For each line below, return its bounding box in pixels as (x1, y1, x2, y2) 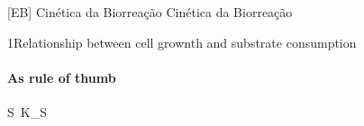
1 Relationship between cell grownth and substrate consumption (7, 32, 357, 51)
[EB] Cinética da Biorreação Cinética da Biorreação (7, 3, 293, 21)
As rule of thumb (7, 67, 116, 86)
